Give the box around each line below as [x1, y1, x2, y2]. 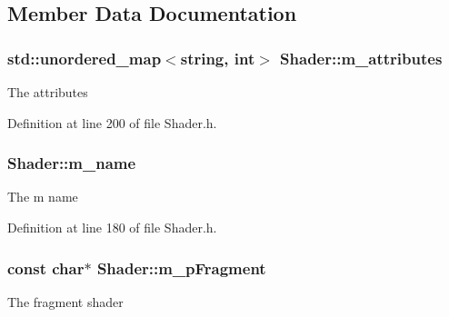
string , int [180, 46, 255, 69]
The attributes [7, 83, 88, 101]
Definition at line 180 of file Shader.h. [7, 218, 217, 236]
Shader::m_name [7, 152, 136, 174]
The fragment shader [7, 292, 124, 311]
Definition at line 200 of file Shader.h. [7, 113, 217, 132]
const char [7, 256, 85, 279]
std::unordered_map [7, 46, 162, 69]
